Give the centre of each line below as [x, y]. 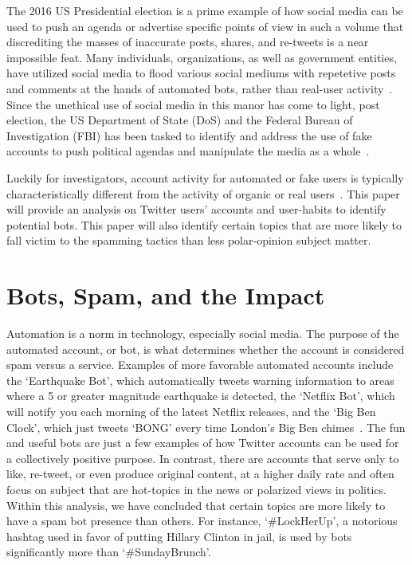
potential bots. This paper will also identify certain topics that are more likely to [204, 224]
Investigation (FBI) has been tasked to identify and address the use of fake [189, 135]
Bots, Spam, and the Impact [166, 295]
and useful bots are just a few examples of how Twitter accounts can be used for [203, 443]
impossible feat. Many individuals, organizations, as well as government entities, [202, 57]
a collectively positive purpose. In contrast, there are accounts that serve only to [203, 458]
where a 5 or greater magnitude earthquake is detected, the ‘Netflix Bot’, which [201, 396]
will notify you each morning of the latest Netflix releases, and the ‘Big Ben [191, 411]
